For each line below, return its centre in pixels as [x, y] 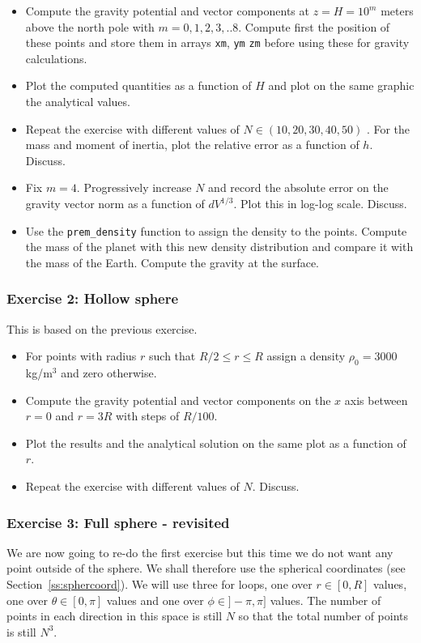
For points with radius [81, 356]
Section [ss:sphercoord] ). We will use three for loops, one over [159, 584]
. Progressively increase [134, 187]
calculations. [56, 58]
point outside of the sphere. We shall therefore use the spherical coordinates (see [206, 568]
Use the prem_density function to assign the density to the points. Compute [216, 230]
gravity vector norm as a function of [115, 203]
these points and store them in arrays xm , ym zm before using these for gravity [217, 43]
